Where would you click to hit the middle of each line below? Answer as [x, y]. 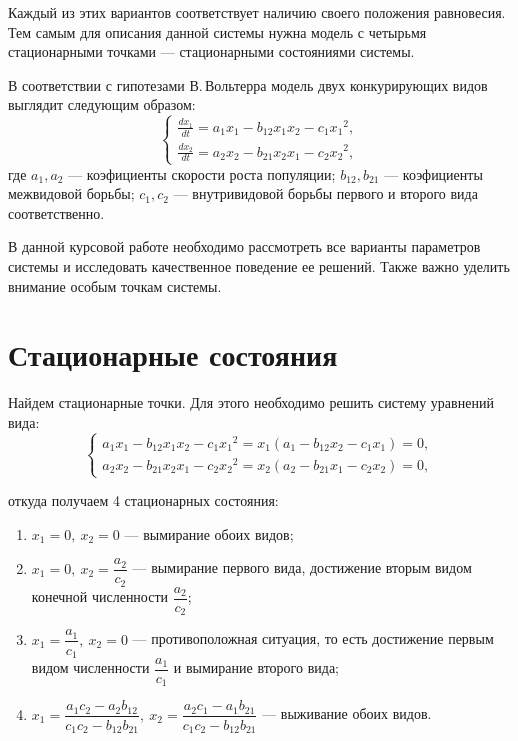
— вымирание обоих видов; [209, 533]
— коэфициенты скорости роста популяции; [202, 173]
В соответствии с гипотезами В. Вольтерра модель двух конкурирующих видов [248, 84]
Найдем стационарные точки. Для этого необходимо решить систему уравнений [251, 402]
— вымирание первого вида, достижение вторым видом [302, 567]
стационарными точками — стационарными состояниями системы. [211, 51]
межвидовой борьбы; [71, 193]
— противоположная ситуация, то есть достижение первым [313, 638]
